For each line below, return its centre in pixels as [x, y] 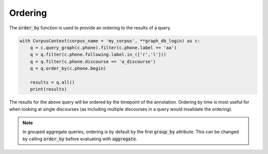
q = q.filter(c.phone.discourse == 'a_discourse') [93, 61]
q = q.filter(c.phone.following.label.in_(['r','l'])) [98, 55]
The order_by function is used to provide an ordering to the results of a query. [90, 28]
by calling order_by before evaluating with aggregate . [80, 139]
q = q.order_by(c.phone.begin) [68, 69]
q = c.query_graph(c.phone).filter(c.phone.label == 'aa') [103, 48]
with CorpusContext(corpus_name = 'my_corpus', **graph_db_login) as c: [110, 41]
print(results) [48, 89]
